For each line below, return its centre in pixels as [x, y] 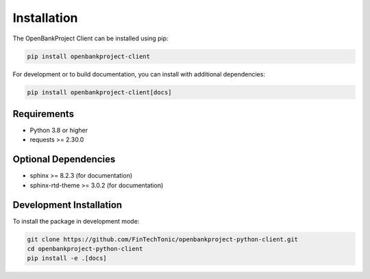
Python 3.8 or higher [59, 130]
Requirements [44, 114]
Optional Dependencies [64, 160]
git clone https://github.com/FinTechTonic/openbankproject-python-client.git [162, 239]
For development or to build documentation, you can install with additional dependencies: [139, 74]
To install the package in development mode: [76, 221]
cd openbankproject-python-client [85, 249]
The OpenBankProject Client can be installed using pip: [90, 38]
